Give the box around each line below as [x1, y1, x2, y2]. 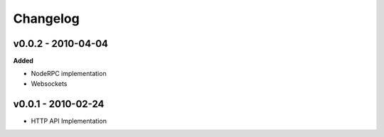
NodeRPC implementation [31, 70, 107, 78]
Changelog [13, 11, 80, 26]
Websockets [31, 79, 68, 88]
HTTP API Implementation [31, 116, 107, 125]
